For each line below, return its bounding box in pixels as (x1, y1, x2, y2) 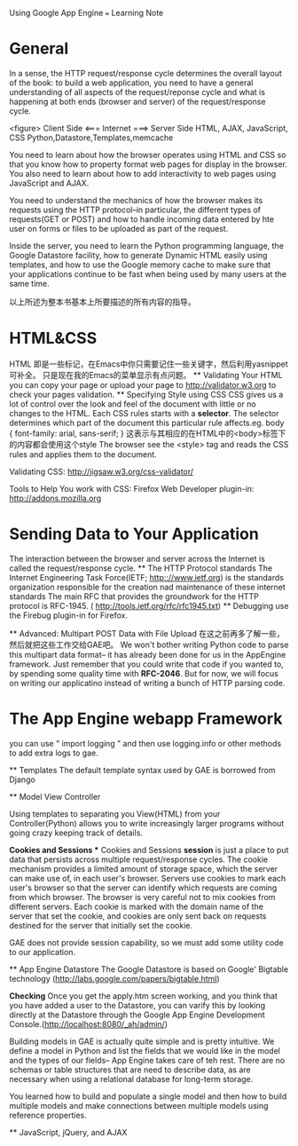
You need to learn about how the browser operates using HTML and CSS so (9, 149, 286, 160)
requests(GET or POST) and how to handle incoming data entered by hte (9, 213, 275, 225)
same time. (9, 278, 51, 288)
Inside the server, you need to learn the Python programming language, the (9, 240, 284, 251)
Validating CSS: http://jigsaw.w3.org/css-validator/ (9, 466, 193, 477)
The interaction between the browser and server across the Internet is (9, 553, 266, 564)
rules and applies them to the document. (9, 448, 157, 460)
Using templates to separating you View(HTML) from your (9, 808, 221, 819)
